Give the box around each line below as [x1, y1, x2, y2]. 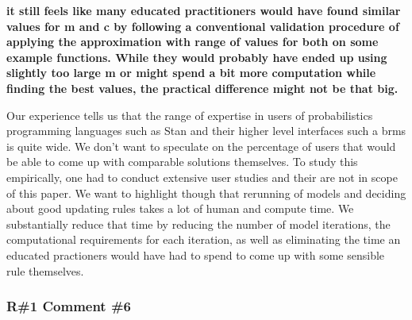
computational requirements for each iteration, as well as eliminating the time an [6, 231, 401, 248]
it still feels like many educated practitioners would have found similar [6, 2, 401, 18]
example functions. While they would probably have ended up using [6, 48, 387, 65]
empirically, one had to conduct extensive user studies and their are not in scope [6, 168, 398, 185]
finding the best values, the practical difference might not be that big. [6, 79, 399, 96]
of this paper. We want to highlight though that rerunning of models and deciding [6, 184, 406, 201]
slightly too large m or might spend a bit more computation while [6, 64, 376, 81]
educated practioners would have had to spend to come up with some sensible [6, 246, 385, 263]
